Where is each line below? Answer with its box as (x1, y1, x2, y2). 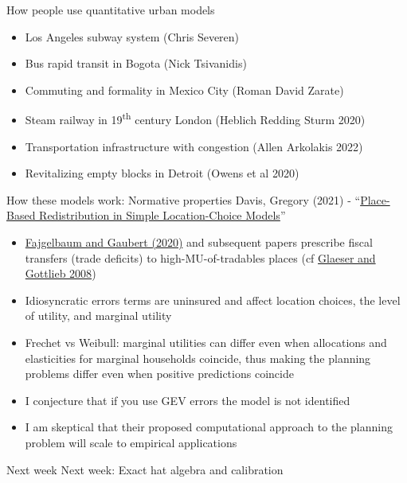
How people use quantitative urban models (6, 2, 215, 18)
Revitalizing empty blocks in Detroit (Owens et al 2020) (25, 165, 299, 181)
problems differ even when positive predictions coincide (25, 365, 294, 382)
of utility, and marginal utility (25, 307, 172, 324)
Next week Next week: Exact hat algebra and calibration (6, 461, 284, 477)
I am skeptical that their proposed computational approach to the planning (25, 419, 393, 435)
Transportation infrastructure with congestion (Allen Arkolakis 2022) (25, 138, 363, 154)
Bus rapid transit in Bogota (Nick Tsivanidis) (25, 55, 247, 72)
